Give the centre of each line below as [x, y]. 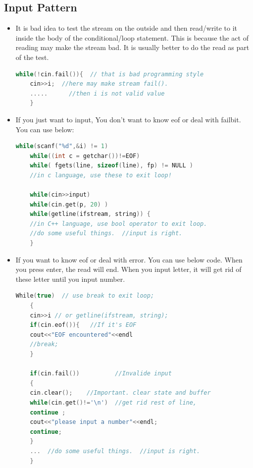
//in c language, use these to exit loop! [101, 175]
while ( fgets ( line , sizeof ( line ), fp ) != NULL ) [111, 166]
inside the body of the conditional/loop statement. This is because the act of [132, 37]
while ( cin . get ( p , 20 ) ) [69, 204]
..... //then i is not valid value [97, 93]
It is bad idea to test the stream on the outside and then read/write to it [126, 28]
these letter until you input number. [70, 279]
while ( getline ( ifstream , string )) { [90, 214]
